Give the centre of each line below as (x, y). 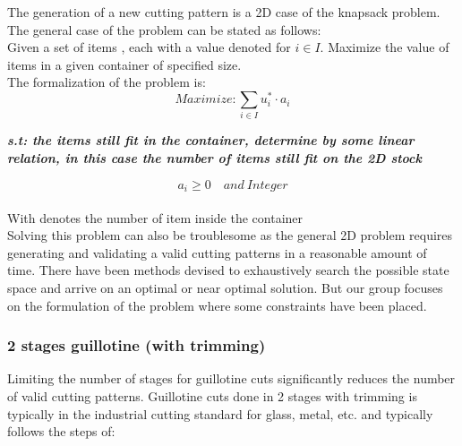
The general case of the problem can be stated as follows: (164, 29)
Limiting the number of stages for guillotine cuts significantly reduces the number (231, 378)
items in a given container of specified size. (124, 64)
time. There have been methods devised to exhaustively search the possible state (228, 270)
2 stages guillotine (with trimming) (137, 345)
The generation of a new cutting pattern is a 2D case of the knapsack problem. (224, 12)
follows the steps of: (61, 431)
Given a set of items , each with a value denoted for (149, 47)
